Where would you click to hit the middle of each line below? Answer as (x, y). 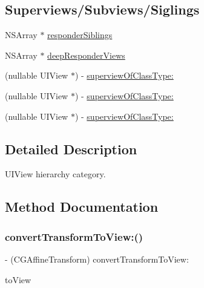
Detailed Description (71, 149)
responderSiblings (80, 35)
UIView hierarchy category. (55, 174)
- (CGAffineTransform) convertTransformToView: (97, 259)
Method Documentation (82, 207)
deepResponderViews (86, 55)
